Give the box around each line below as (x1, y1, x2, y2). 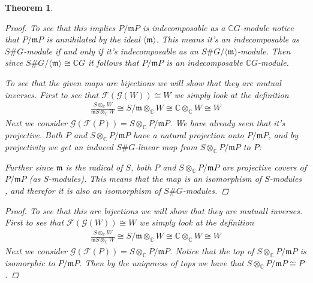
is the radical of (65, 160, 123, 173)
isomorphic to (5, 256, 55, 269)
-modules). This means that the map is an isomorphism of (48, 172, 262, 185)
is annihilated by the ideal (46, 33, 140, 45)
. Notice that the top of (170, 244, 254, 257)
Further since (5, 160, 53, 173)
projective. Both (5, 129, 62, 141)
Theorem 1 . (5, 1, 53, 13)
